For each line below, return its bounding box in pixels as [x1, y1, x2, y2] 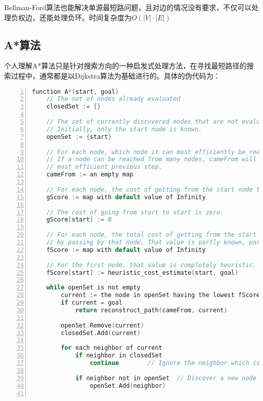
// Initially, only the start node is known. [46, 125, 202, 133]
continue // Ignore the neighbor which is [90, 359, 260, 367]
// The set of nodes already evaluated [46, 95, 181, 103]
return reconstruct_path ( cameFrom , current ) [75, 306, 228, 314]
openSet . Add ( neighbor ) [90, 382, 166, 389]
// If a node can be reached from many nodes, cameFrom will [46, 156, 256, 163]
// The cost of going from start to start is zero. [46, 208, 224, 216]
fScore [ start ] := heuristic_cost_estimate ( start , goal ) [46, 269, 239, 276]
